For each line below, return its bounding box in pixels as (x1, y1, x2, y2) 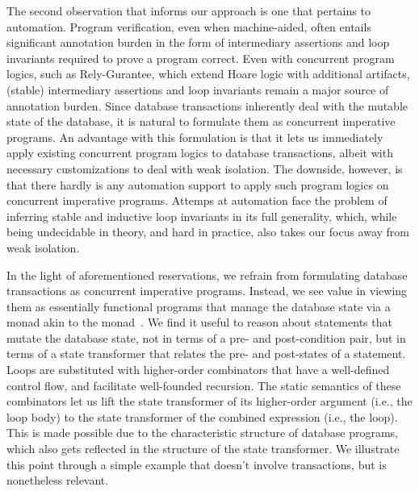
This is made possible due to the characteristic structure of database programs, (6, 424, 398, 441)
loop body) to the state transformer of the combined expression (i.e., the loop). (6, 408, 398, 425)
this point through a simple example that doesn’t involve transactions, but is (6, 456, 387, 472)
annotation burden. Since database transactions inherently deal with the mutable (6, 97, 409, 114)
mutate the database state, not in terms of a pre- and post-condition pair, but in (6, 329, 406, 346)
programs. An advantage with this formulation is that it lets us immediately (6, 128, 383, 145)
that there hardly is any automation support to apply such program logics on (6, 176, 389, 193)
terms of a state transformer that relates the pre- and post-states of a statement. (6, 345, 406, 362)
